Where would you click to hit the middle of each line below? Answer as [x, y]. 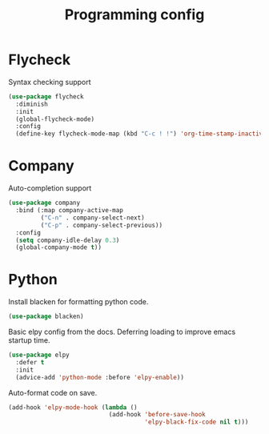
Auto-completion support [50, 188]
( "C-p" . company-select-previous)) [101, 225]
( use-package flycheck [46, 96]
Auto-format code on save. [53, 392]
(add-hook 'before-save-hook [157, 415]
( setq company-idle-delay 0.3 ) [68, 240]
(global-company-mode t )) [59, 247]
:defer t [30, 362]
